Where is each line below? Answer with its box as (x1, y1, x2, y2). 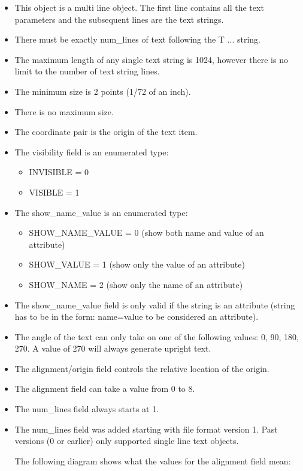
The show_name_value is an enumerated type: (14, 206, 188, 218)
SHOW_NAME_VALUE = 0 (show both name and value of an (29, 226, 264, 239)
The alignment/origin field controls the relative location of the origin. (14, 362, 269, 374)
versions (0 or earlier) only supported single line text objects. (14, 434, 239, 447)
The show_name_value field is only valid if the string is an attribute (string (14, 298, 295, 311)
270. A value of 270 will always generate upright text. (14, 342, 211, 355)
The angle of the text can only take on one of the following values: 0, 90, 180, (14, 330, 299, 343)
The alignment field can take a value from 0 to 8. (14, 382, 195, 395)
